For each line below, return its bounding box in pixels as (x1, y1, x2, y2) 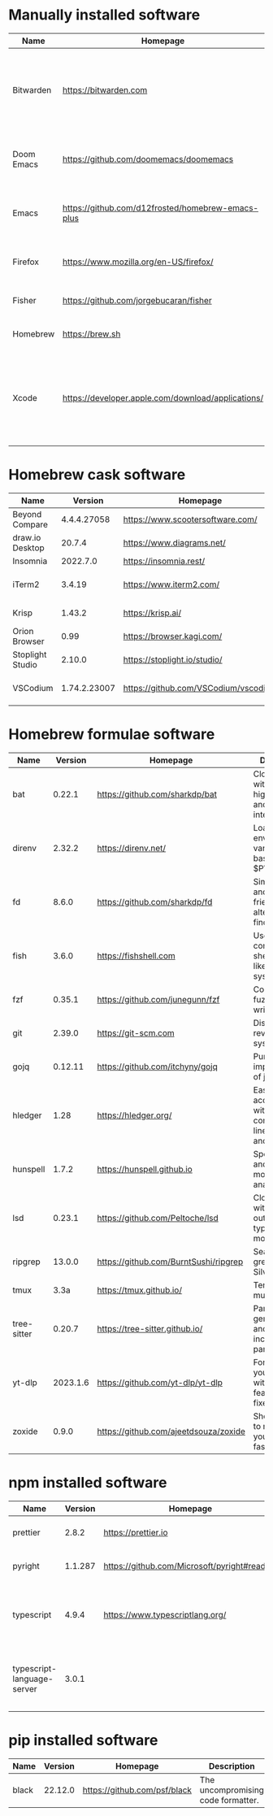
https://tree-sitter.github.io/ (97, 1323, 203, 1334)
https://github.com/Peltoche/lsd (97, 1212, 219, 1223)
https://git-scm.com (97, 1027, 175, 1038)
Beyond (12, 508, 42, 519)
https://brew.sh (62, 328, 121, 339)
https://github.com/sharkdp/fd (97, 896, 213, 907)
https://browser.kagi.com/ (123, 630, 223, 641)
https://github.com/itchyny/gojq (97, 1061, 218, 1072)
